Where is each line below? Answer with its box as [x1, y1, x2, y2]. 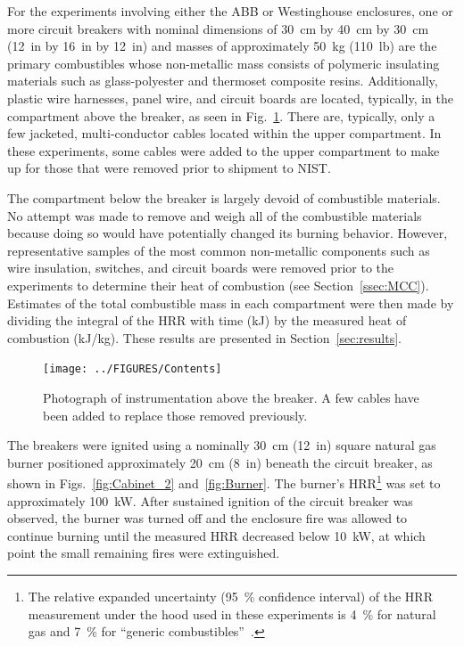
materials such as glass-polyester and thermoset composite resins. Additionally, [7, 71, 438, 90]
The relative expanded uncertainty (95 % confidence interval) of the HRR [28, 586, 433, 605]
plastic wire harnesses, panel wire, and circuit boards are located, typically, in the [7, 88, 453, 107]
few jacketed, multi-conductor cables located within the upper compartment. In [7, 124, 442, 143]
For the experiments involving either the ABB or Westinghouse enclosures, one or [7, 2, 453, 20]
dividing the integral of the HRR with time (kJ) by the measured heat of [7, 311, 407, 330]
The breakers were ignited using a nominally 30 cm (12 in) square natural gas [7, 436, 436, 454]
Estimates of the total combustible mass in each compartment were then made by [7, 293, 454, 312]
